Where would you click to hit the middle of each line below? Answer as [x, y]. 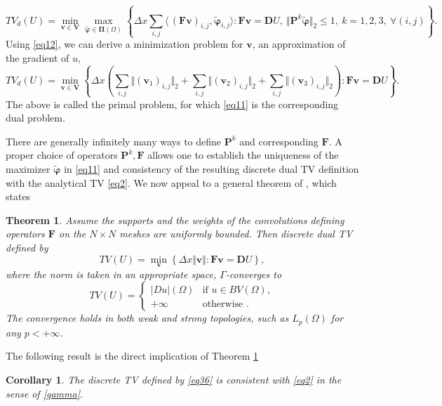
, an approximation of [299, 44]
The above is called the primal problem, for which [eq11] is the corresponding [172, 104]
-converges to [254, 274]
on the [72, 234]
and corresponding [279, 141]
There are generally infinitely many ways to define [114, 141]
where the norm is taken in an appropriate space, [111, 274]
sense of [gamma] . [45, 393]
